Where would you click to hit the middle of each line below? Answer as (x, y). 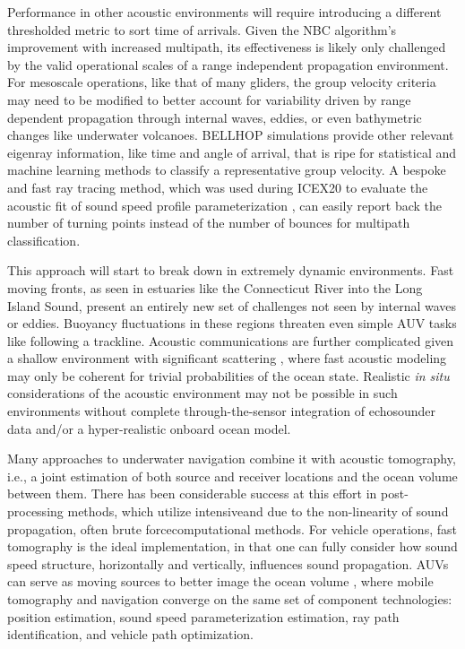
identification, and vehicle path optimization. (130, 634)
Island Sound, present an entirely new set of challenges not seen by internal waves (232, 305)
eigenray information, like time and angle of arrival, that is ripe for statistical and (232, 152)
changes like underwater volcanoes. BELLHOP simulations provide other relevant (231, 135)
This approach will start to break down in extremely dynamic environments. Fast (231, 270)
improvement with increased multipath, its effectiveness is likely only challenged (227, 47)
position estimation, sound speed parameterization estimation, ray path (203, 616)
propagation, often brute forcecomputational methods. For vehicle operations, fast (232, 528)
